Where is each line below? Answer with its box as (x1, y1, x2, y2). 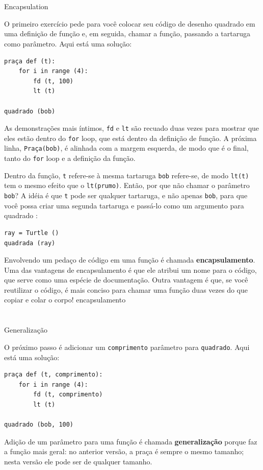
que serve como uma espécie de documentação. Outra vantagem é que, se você (4, 274, 248, 285)
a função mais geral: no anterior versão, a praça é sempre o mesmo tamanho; (4, 446, 244, 457)
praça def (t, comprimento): (4, 371, 103, 379)
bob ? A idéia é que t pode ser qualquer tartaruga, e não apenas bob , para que (4, 190, 248, 201)
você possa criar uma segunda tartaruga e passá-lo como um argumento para (4, 200, 244, 210)
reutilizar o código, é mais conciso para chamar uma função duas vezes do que (4, 284, 248, 295)
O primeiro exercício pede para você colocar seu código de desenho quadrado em (4, 18, 255, 29)
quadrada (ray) (4, 239, 56, 247)
